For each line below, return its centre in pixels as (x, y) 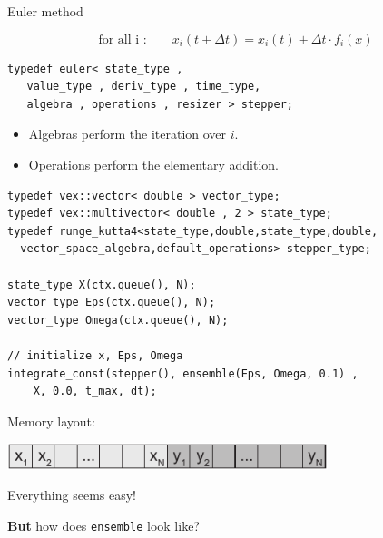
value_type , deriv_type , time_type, (144, 87)
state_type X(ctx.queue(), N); (102, 284)
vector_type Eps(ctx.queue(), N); (112, 303)
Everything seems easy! (72, 495)
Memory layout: (51, 421)
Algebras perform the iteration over (128, 134)
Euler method (45, 11)
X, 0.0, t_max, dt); (95, 391)
